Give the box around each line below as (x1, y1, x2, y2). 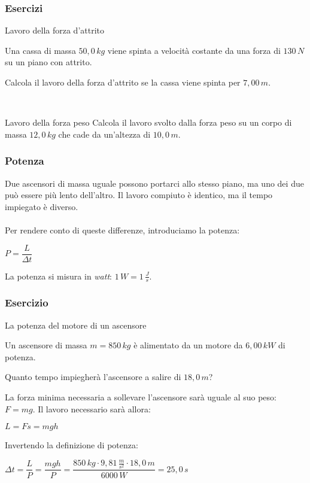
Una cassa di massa (5, 44, 76, 56)
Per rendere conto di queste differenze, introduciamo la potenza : (5, 223, 240, 236)
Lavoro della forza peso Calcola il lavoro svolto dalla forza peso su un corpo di (5, 116, 292, 129)
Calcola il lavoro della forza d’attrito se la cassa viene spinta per (5, 76, 241, 88)
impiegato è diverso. (5, 200, 78, 212)
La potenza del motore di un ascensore (5, 318, 147, 331)
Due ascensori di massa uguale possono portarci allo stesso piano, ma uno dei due (5, 177, 304, 189)
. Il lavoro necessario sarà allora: (32, 402, 151, 415)
